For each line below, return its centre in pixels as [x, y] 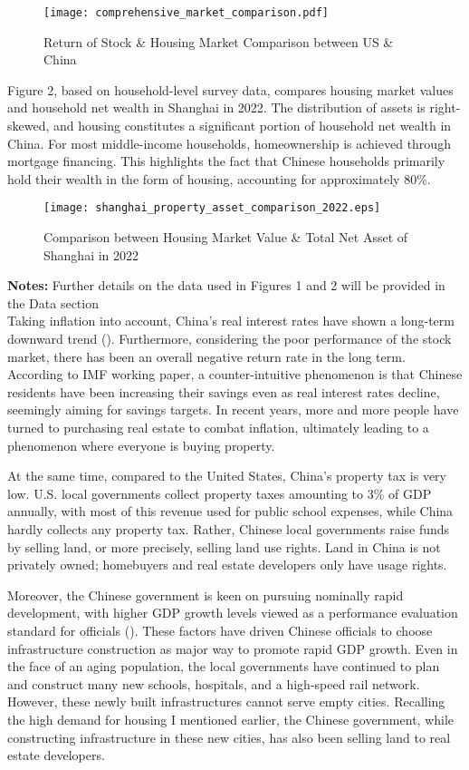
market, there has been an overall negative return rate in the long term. [206, 356]
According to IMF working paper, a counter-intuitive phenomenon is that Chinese [235, 374]
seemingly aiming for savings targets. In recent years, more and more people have [233, 409]
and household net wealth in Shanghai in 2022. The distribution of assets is [216, 107]
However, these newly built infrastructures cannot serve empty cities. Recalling [226, 702]
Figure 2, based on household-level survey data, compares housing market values [230, 89]
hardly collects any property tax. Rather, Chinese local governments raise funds [229, 528]
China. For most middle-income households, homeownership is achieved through [229, 143]
